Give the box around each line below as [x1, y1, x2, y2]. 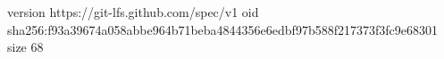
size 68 [7, 38, 44, 56]
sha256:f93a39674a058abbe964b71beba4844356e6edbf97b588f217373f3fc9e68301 [7, 20, 438, 38]
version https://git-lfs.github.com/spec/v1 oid [7, 3, 259, 21]
